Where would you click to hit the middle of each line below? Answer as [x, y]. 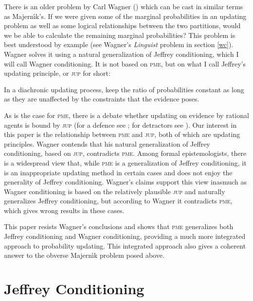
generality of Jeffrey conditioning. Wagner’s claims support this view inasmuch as [125, 182]
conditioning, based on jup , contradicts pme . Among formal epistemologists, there [125, 153]
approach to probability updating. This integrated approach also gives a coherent [125, 245]
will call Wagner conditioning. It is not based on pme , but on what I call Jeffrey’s [125, 63]
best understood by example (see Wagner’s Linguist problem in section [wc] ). [119, 44]
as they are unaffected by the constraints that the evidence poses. [102, 99]
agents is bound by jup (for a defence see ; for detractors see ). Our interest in [120, 125]
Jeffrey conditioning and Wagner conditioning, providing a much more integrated [125, 236]
